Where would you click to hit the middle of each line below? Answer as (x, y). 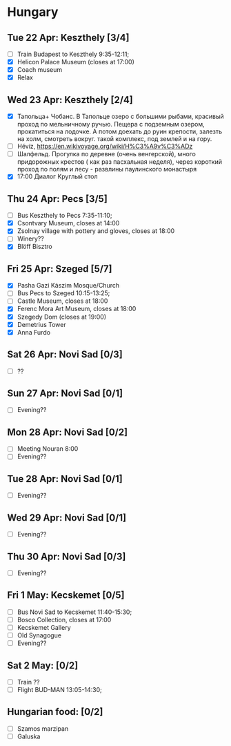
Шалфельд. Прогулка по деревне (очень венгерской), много (107, 154)
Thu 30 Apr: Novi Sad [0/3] (67, 556)
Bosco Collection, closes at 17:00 (64, 619)
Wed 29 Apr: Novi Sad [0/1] (67, 517)
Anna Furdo (33, 332)
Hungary (33, 12)
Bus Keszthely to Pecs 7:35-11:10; (64, 216)
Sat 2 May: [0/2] (43, 665)
